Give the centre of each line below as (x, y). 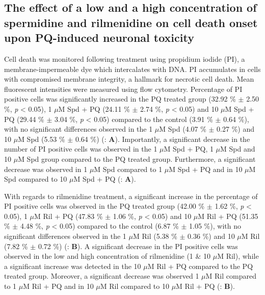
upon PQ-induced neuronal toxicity (99, 38)
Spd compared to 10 (36, 179)
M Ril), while (238, 256)
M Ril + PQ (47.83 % (69, 216)
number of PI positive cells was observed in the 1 (81, 149)
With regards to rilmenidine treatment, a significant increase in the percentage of (131, 196)
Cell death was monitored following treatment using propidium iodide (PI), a (125, 58)
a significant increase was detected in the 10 (73, 266)
